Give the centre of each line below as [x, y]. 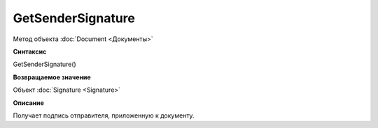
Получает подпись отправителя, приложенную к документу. [104, 115]
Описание [29, 103]
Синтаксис [30, 51]
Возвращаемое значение [52, 77]
